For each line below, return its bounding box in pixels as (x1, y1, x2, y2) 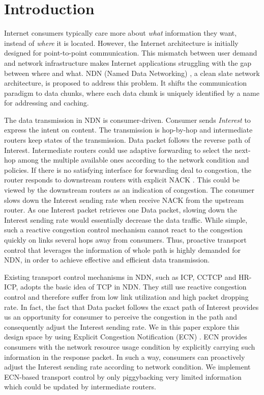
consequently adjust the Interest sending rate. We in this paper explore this (4, 321, 240, 332)
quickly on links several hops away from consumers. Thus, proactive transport (4, 234, 247, 245)
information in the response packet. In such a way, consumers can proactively (4, 351, 245, 362)
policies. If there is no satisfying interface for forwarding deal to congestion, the (4, 164, 251, 175)
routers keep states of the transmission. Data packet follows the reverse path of (4, 135, 250, 145)
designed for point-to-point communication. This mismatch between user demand (4, 47, 257, 58)
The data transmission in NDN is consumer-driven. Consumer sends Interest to (4, 114, 251, 125)
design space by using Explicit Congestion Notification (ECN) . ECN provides (4, 331, 247, 342)
